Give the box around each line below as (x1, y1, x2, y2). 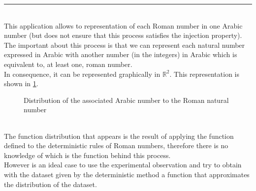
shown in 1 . (4, 78, 38, 89)
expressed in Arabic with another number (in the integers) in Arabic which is (4, 49, 237, 60)
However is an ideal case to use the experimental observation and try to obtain (4, 159, 242, 170)
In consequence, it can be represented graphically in (4, 68, 160, 79)
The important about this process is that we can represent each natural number (4, 39, 245, 50)
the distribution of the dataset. (4, 179, 97, 189)
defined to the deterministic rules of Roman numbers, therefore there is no (4, 140, 228, 151)
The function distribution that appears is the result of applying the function (4, 130, 234, 141)
